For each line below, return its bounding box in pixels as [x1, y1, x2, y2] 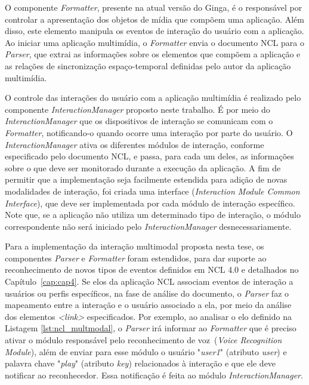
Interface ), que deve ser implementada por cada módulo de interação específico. [5, 196, 295, 209]
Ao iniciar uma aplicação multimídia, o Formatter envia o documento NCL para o [5, 36, 304, 48]
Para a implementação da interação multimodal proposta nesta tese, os [5, 240, 264, 252]
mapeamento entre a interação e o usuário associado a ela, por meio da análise [5, 298, 292, 311]
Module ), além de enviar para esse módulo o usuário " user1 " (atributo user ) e [5, 345, 287, 358]
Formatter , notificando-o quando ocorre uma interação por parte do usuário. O [5, 126, 293, 138]
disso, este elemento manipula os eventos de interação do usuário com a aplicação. [5, 24, 304, 37]
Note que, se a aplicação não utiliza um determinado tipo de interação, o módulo [5, 208, 301, 221]
